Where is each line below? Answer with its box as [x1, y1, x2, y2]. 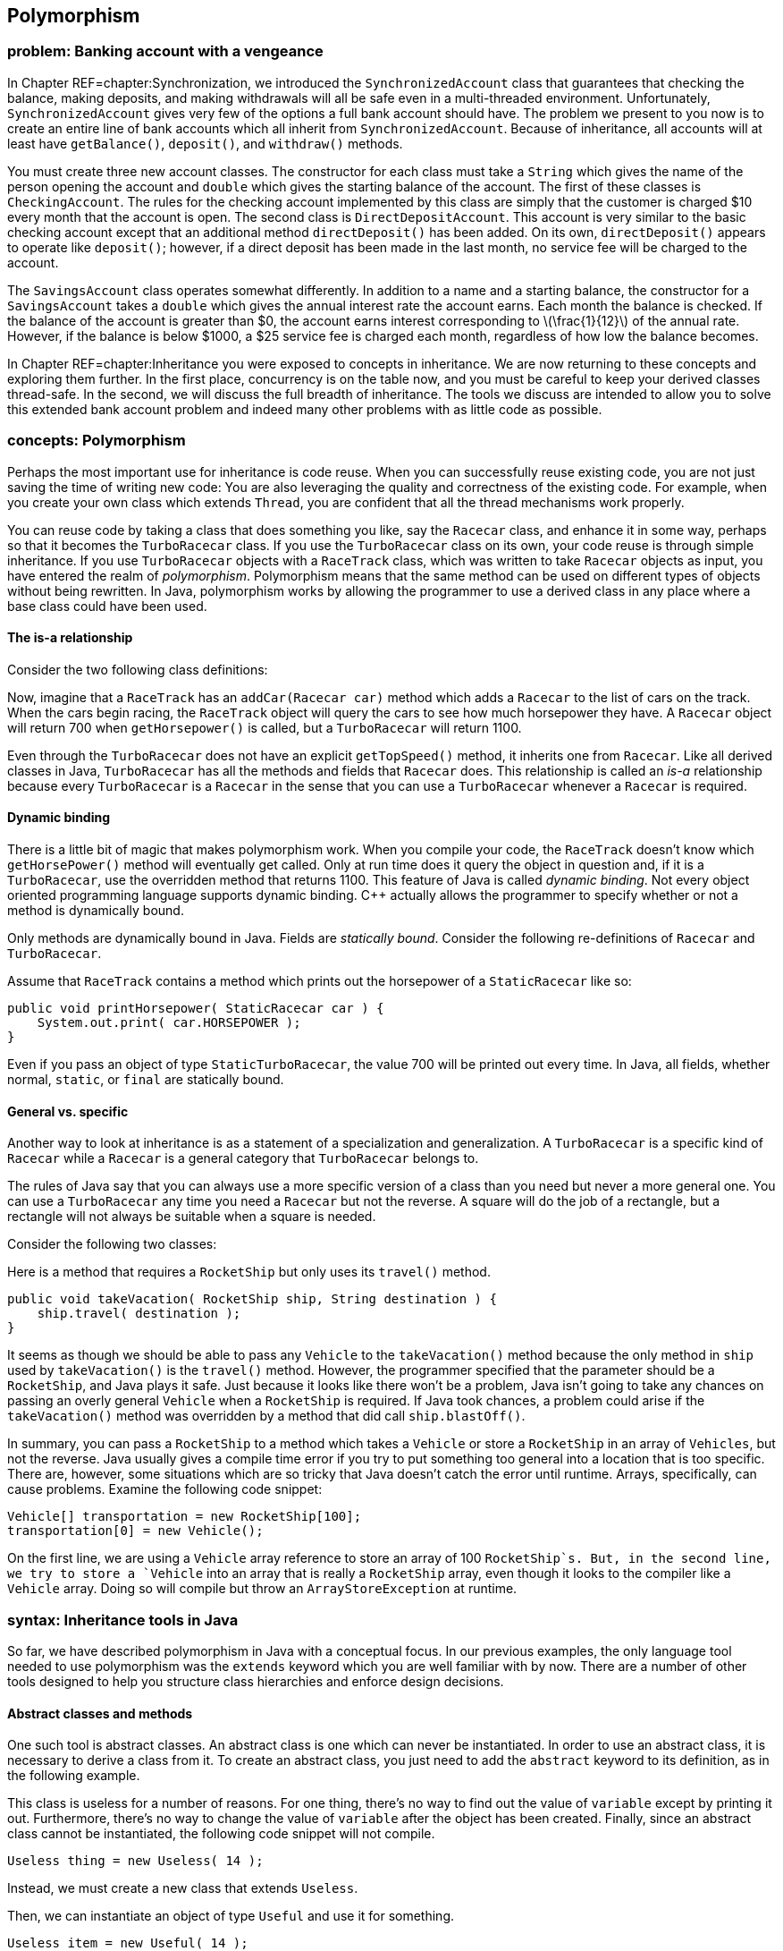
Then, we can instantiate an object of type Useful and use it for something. [7, 1908, 455, 1924]
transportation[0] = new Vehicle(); [7, 1523, 264, 1539]
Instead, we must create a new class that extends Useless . [7, 1880, 358, 1896]
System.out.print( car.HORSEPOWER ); [37, 1014, 301, 1030]
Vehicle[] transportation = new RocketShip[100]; [7, 1509, 362, 1524]
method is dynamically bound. [7, 902, 184, 918]
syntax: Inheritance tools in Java [7, 1610, 239, 1629]
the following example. [7, 1768, 140, 1784]
